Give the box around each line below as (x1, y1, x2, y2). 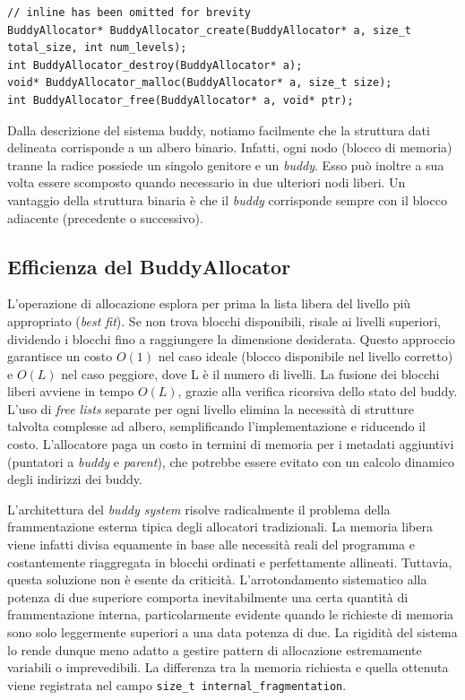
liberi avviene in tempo (7, 382, 134, 401)
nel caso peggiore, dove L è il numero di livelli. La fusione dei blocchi (61, 364, 440, 383)
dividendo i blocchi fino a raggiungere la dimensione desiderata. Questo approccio (7, 329, 455, 348)
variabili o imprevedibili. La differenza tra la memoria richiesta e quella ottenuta (7, 658, 449, 677)
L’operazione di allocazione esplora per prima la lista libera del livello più (7, 294, 411, 313)
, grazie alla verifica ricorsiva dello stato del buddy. (177, 382, 458, 401)
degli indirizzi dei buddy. (7, 470, 142, 488)
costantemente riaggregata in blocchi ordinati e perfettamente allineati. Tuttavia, (7, 552, 452, 571)
